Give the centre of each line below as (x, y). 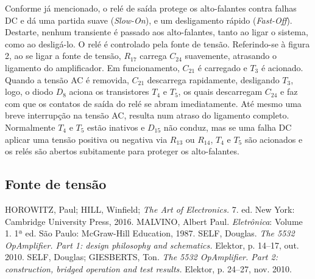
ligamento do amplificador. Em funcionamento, (92, 67)
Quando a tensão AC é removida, (67, 79)
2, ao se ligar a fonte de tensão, (63, 56)
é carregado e (222, 67)
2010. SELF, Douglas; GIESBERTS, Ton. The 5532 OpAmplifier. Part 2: (141, 257)
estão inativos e (116, 127)
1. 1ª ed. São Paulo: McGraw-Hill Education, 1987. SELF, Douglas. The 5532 (150, 233)
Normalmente (30, 127)
